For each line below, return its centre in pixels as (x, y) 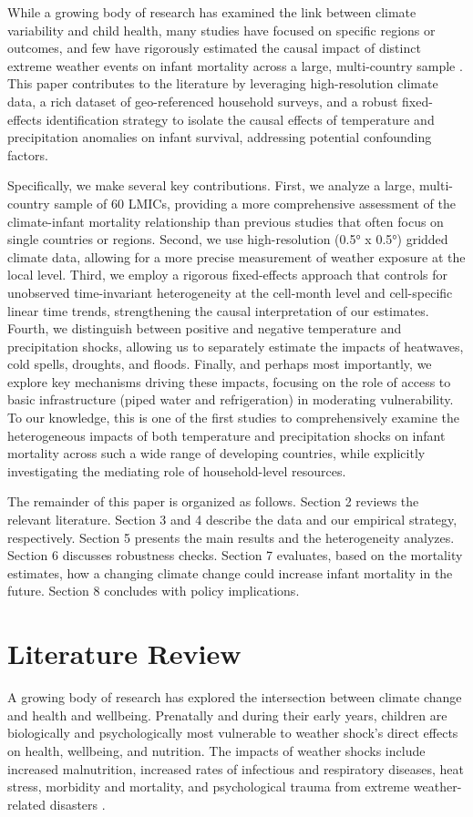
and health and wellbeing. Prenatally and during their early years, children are (227, 715)
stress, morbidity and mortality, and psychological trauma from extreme (209, 786)
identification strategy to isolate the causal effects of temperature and (240, 119)
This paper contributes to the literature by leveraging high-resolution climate (223, 83)
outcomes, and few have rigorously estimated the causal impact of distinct (214, 48)
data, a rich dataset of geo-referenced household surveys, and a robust (203, 101)
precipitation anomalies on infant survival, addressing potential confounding (220, 137)
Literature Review (124, 654)
